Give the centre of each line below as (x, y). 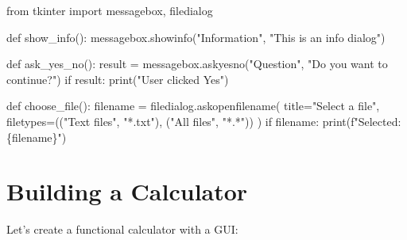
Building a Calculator (127, 191)
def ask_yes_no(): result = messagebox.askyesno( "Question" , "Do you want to (197, 64)
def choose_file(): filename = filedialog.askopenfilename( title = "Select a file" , (193, 106)
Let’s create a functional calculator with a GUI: (122, 229)
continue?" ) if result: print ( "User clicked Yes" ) (118, 79)
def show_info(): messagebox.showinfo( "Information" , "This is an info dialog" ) (196, 37)
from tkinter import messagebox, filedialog (110, 10)
